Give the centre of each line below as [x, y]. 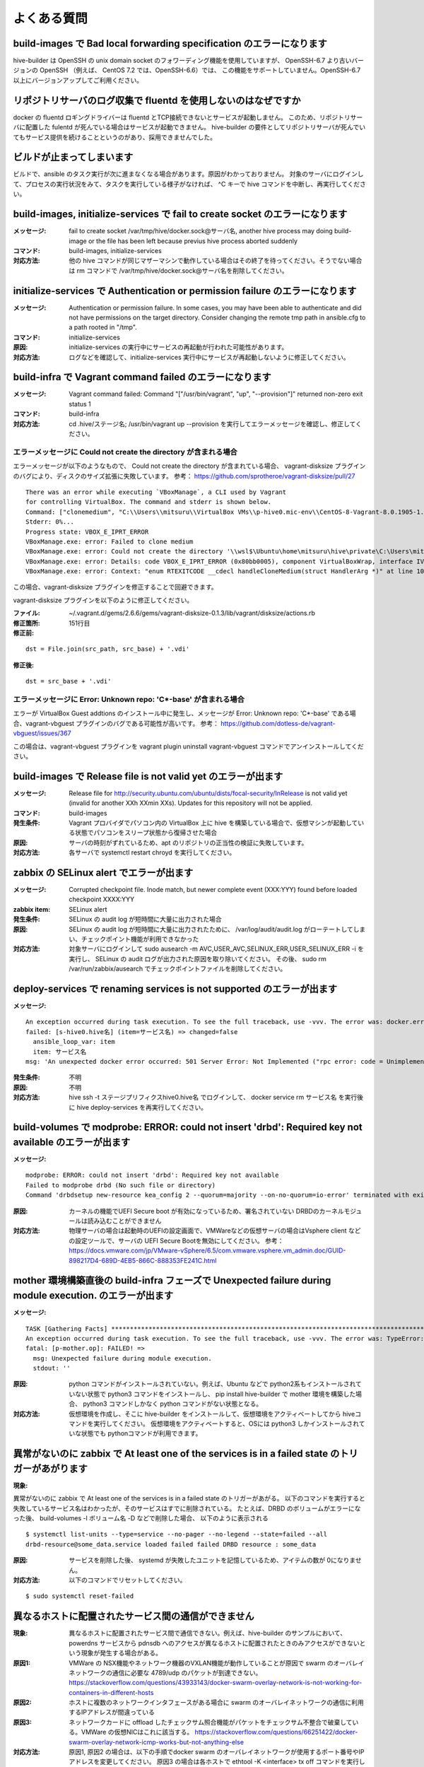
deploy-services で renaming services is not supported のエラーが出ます [175, 988]
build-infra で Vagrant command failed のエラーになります [142, 377]
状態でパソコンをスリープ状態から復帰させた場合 [146, 833]
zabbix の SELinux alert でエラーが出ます [103, 873]
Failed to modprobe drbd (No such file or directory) [120, 1185]
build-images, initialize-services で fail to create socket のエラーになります [180, 215]
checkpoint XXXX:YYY [102, 899]
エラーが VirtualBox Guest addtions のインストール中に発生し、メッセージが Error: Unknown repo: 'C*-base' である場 [184, 713]
